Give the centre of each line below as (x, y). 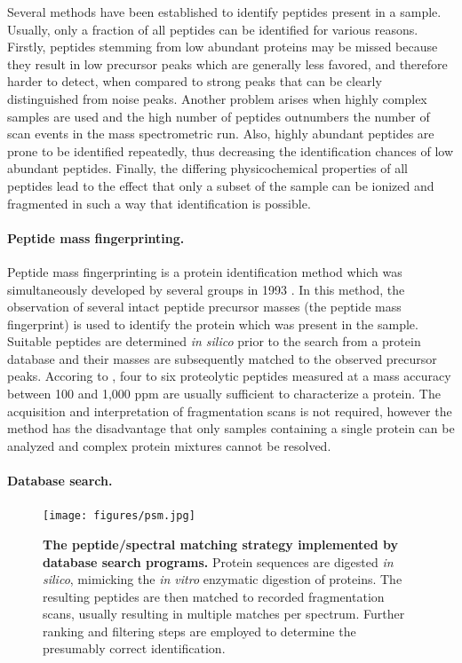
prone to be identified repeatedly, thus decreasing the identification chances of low (231, 150)
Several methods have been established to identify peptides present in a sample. (224, 12)
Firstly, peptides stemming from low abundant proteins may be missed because (223, 47)
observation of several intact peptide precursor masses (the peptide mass (204, 307)
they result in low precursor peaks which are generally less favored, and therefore (227, 63)
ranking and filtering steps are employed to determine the (199, 631)
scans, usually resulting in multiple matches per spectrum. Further (224, 614)
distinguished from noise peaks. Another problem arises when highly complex (217, 98)
